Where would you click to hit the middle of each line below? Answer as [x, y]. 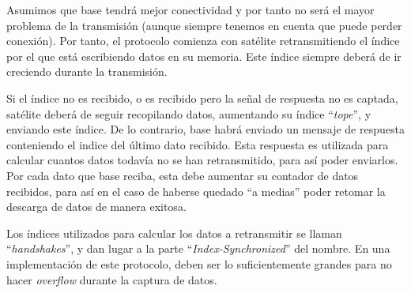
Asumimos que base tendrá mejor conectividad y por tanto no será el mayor [190, 9]
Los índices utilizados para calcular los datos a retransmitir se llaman [174, 233]
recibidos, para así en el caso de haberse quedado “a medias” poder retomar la [196, 191]
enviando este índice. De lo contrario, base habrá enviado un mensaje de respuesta [205, 129]
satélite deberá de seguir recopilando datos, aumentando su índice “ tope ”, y [189, 113]
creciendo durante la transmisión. [87, 71]
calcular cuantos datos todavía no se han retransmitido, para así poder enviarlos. [202, 160]
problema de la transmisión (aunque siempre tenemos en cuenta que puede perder [204, 25]
